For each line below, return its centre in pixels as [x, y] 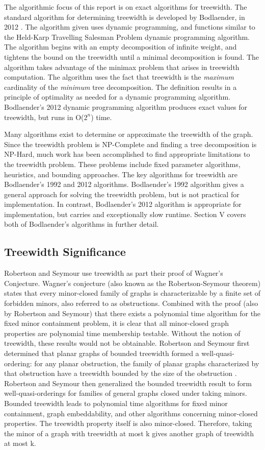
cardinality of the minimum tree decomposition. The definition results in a [121, 87]
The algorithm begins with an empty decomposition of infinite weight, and [121, 47]
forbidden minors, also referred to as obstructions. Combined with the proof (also [131, 303]
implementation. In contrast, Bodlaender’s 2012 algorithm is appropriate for [123, 204]
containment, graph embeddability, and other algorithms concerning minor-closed [131, 413]
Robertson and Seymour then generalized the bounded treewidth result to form [128, 383]
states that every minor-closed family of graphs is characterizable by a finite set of [132, 293]
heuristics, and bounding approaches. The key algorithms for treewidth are [121, 174]
